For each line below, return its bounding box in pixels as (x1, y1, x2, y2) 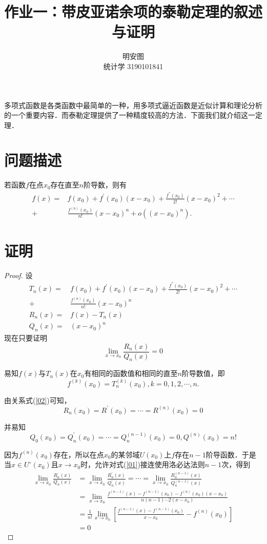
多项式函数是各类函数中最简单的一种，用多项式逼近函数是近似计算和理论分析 (4, 99, 262, 110)
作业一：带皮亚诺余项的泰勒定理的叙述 (4, 1, 263, 22)
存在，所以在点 (53, 449, 104, 459)
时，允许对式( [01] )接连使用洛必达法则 (80, 459, 205, 470)
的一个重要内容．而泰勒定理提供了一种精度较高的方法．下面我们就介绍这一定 (4, 110, 262, 120)
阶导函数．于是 (206, 449, 256, 459)
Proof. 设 (4, 269, 33, 280)
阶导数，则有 (83, 179, 127, 190)
